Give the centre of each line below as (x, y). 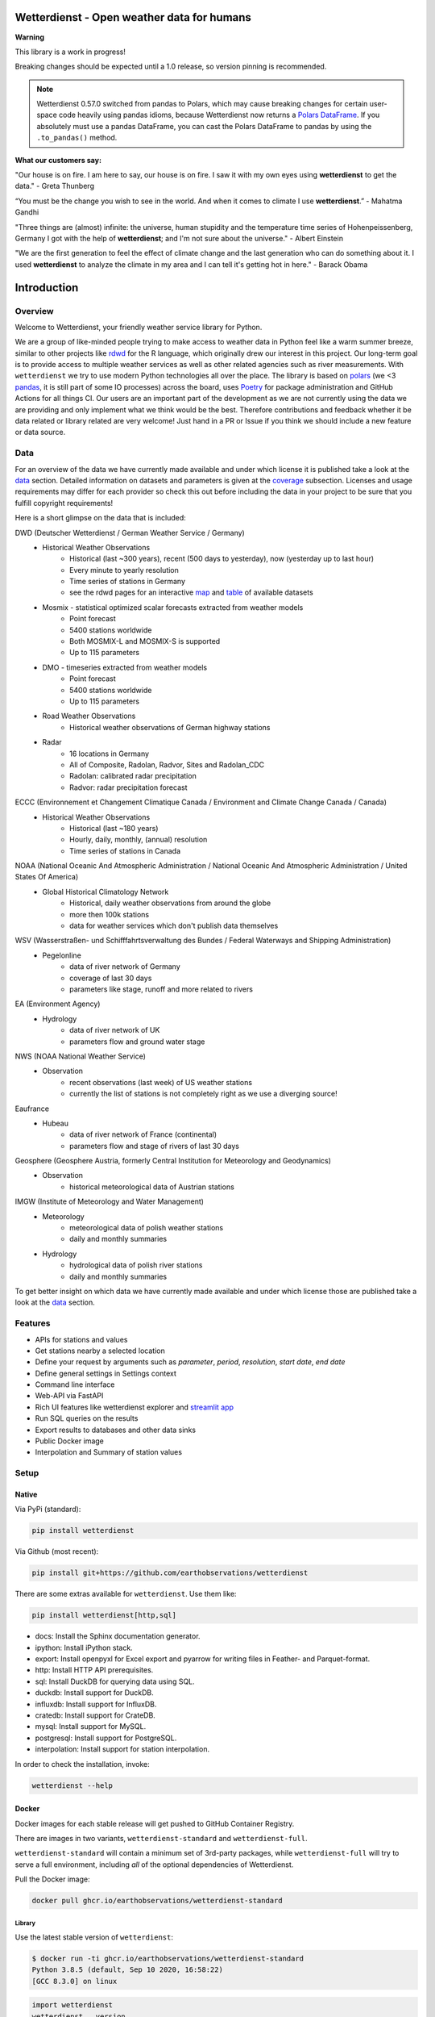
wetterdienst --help (72, 1785)
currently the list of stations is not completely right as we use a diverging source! (203, 1094)
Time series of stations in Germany (127, 582)
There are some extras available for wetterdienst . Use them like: (126, 1594)
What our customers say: (58, 160)
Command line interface (75, 1384)
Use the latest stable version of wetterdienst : (94, 1937)
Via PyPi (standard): (48, 1510)
